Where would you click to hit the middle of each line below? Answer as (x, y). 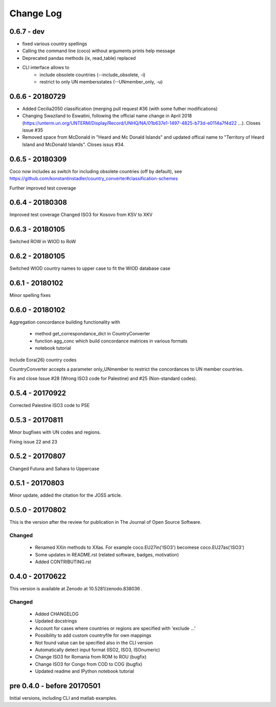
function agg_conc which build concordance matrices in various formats (111, 341)
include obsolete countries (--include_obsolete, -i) (93, 75)
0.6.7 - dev (27, 31)
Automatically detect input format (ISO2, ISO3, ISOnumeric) (98, 650)
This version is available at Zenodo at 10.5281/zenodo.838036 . (76, 588)
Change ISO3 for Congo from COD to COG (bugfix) (89, 664)
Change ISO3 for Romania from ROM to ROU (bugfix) (91, 657)
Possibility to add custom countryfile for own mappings (93, 635)
